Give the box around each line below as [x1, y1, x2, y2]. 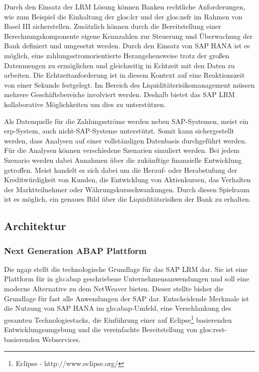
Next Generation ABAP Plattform [4, 244, 147, 256]
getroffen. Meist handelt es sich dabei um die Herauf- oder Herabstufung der [4, 164, 238, 175]
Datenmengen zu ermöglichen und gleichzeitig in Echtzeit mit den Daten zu [4, 60, 235, 70]
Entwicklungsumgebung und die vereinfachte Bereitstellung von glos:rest [4, 324, 225, 335]
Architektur [4, 218, 66, 234]
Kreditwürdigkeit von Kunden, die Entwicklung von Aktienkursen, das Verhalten [4, 174, 251, 185]
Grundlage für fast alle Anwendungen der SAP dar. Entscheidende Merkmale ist [4, 293, 249, 303]
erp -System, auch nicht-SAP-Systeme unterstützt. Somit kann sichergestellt [4, 125, 235, 136]
